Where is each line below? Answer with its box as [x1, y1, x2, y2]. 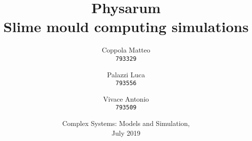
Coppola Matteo [102, 45, 150, 55]
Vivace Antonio [103, 93, 149, 104]
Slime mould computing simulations [3, 17, 249, 36]
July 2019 [111, 127, 141, 138]
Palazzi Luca [107, 69, 145, 79]
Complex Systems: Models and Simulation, [62, 118, 190, 128]
